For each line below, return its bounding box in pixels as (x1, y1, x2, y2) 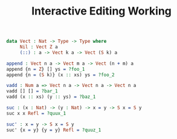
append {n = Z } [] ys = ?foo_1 (6, 66, 85, 72)
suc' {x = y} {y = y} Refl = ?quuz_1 (6, 127, 101, 133)
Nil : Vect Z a (19, 44, 59, 50)
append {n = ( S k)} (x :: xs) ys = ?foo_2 (6, 71, 115, 78)
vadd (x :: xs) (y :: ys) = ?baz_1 (6, 94, 96, 100)
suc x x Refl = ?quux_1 (6, 110, 66, 116)
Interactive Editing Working (31, 4, 172, 18)
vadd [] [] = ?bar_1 (6, 88, 59, 94)
